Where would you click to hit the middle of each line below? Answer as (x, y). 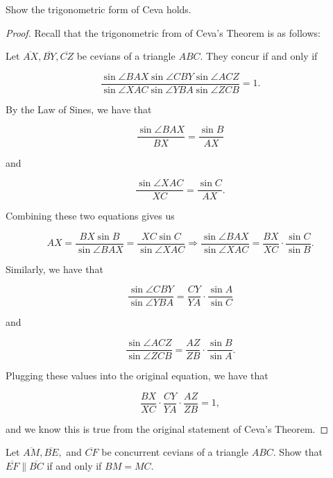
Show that (301, 452)
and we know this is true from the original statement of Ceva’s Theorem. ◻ (167, 428)
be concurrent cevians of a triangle (175, 452)
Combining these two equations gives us (90, 216)
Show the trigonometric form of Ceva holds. (99, 9)
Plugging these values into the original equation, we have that (137, 376)
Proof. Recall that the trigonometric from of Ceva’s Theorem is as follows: (163, 32)
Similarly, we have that (54, 269)
